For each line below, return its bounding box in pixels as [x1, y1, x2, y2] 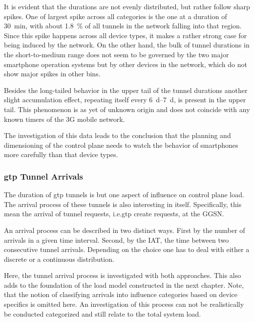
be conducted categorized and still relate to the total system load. [4, 308, 201, 319]
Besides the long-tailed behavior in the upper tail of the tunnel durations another [4, 85, 248, 95]
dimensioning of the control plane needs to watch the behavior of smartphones [4, 139, 238, 150]
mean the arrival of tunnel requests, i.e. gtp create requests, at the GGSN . [4, 208, 224, 219]
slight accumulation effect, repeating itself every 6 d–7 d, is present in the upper [4, 94, 246, 105]
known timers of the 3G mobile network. [4, 114, 125, 124]
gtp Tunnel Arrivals [4, 170, 84, 182]
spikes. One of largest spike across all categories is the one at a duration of [4, 11, 227, 21]
